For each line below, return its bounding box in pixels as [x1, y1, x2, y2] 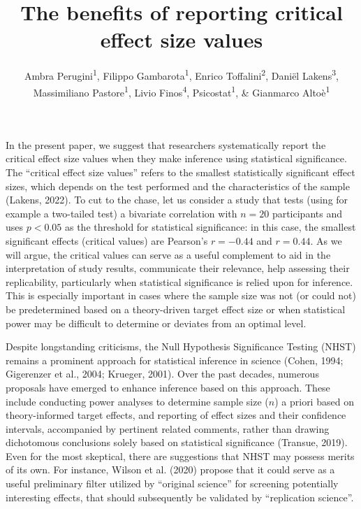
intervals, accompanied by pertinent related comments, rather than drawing [6, 421, 330, 436]
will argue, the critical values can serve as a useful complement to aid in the [6, 247, 331, 261]
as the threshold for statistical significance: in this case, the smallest [64, 220, 356, 234]
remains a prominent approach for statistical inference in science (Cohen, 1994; [6, 352, 344, 367]
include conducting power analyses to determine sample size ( [6, 394, 269, 408]
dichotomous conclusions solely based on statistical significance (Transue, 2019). [6, 435, 348, 450]
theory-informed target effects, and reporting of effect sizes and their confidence [6, 408, 346, 422]
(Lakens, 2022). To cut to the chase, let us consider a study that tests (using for [6, 192, 348, 207]
